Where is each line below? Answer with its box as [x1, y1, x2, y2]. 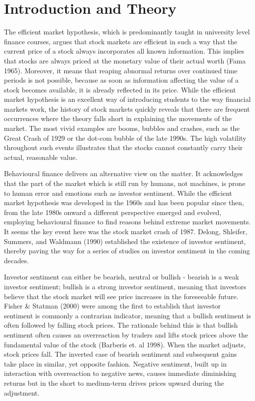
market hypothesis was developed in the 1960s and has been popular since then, [4, 197, 244, 208]
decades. [4, 255, 29, 265]
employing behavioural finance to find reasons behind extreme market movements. [4, 216, 251, 227]
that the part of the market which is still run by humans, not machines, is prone [4, 178, 246, 188]
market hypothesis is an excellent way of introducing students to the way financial [4, 94, 251, 104]
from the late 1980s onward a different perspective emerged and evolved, [4, 207, 222, 217]
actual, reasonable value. [4, 152, 77, 162]
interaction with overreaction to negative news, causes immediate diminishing [4, 368, 237, 378]
